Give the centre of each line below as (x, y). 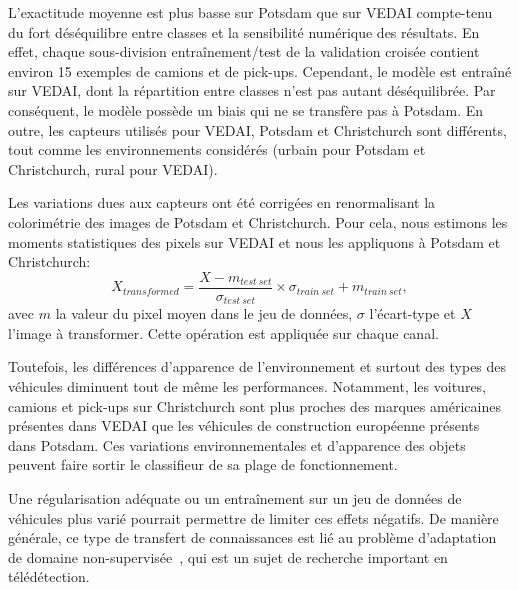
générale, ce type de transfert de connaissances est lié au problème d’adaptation (252, 537)
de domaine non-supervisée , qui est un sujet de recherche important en (228, 556)
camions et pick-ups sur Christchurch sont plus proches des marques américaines (254, 405)
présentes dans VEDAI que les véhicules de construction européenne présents (244, 425)
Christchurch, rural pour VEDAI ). (113, 168)
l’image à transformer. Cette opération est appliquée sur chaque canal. (223, 332)
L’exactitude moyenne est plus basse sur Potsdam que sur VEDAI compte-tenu (250, 12)
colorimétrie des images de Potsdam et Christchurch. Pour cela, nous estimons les (258, 221)
